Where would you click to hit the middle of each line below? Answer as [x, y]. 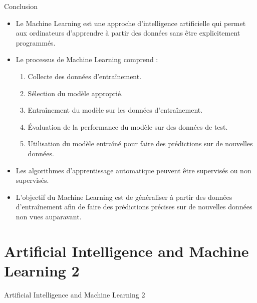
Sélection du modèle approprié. [75, 93]
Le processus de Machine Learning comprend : [87, 59]
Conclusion [21, 6]
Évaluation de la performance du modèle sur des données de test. [128, 126]
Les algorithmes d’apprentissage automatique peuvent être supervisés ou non [134, 170]
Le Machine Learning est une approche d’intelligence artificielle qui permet [131, 23]
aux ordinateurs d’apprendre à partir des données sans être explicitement [128, 33]
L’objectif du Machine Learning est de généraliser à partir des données [124, 197]
